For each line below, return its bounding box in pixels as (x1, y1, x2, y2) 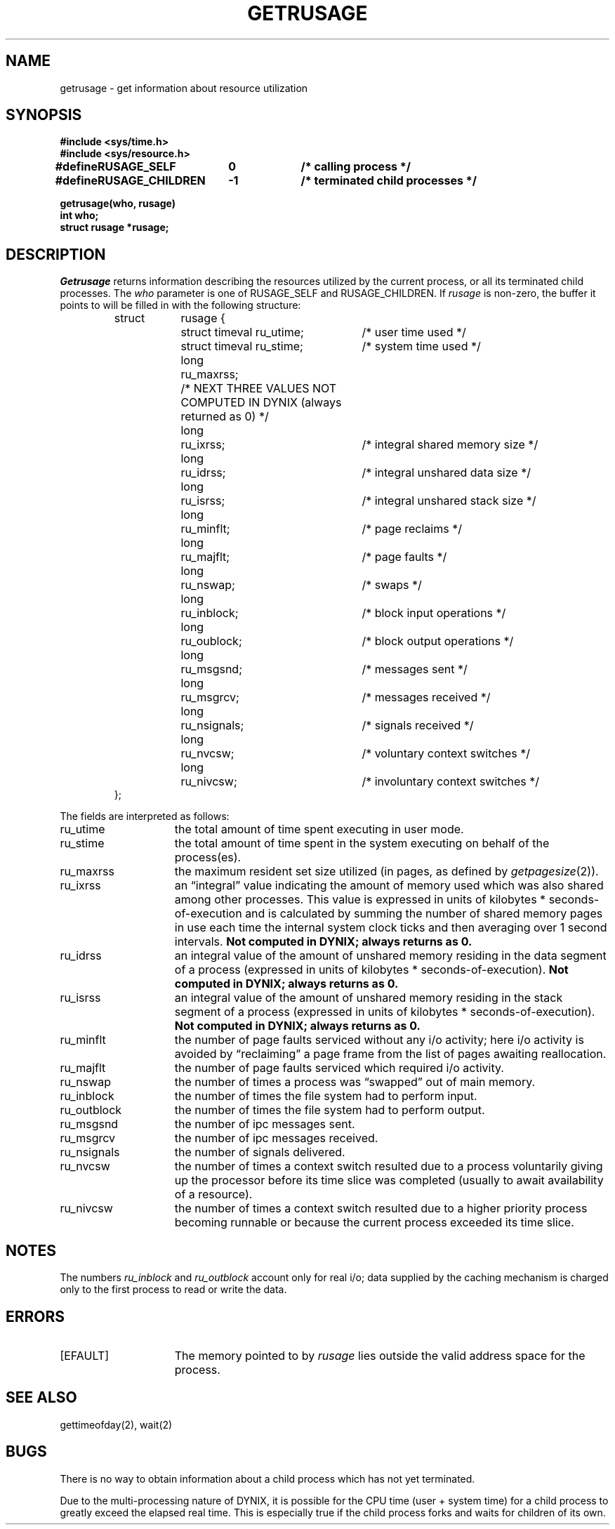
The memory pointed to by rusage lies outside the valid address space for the (174, 1348, 586, 1363)
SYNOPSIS (6, 106, 82, 124)
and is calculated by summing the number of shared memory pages (245, 906, 603, 921)
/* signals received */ (362, 718, 474, 733)
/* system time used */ (362, 339, 481, 354)
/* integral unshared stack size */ (362, 494, 536, 508)
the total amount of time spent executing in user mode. (174, 822, 464, 837)
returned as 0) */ (180, 409, 269, 424)
